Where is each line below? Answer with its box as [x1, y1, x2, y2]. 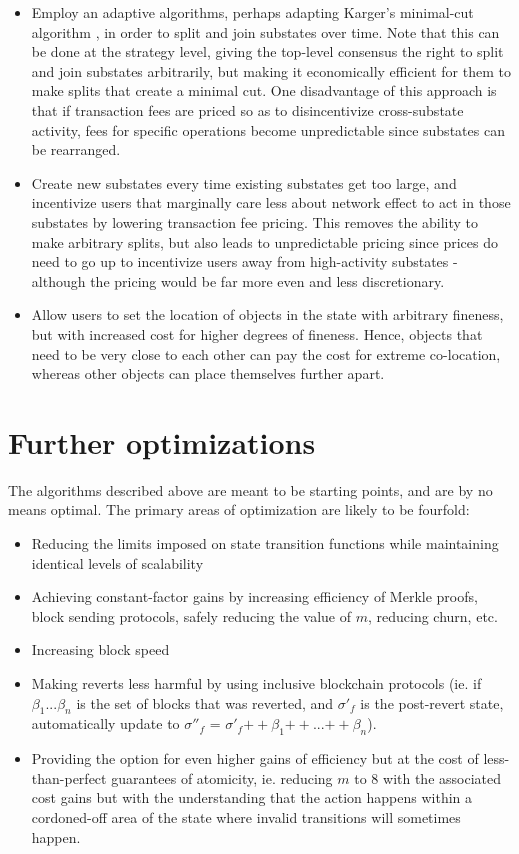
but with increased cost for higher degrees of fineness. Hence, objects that [31, 323, 483, 344]
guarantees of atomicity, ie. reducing [111, 767, 333, 788]
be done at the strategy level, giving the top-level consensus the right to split [31, 41, 504, 62]
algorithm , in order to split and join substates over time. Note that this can [31, 21, 500, 42]
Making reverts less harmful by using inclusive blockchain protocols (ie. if [31, 672, 482, 693]
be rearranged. [31, 139, 121, 160]
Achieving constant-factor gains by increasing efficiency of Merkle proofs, [31, 586, 478, 607]
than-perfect [31, 767, 107, 788]
